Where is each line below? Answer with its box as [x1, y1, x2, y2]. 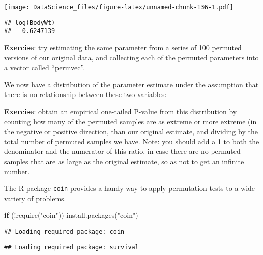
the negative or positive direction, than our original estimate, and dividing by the [4, 126, 258, 137]
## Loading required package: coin [4, 228, 125, 235]
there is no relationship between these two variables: [4, 89, 167, 100]
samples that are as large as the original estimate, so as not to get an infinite [4, 155, 244, 166]
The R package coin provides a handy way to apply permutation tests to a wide [4, 183, 255, 194]
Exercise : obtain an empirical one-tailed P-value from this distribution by [4, 106, 237, 116]
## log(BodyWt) [4, 19, 55, 26]
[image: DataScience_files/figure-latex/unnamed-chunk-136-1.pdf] [4, 4, 234, 11]
